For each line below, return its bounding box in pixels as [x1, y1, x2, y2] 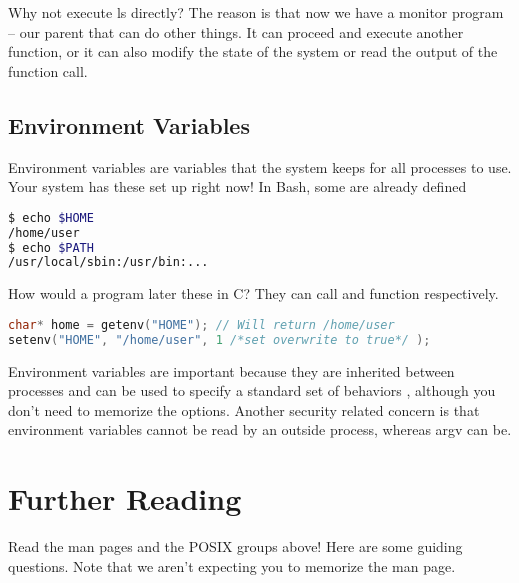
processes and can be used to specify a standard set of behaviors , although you [8, 380, 496, 401]
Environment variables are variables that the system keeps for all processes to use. [8, 156, 512, 177]
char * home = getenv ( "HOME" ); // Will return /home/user [8, 317, 395, 332]
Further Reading [8, 478, 242, 519]
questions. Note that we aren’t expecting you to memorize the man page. [8, 555, 456, 576]
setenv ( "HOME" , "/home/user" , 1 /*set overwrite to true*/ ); [8, 332, 431, 347]
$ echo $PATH [8, 240, 94, 255]
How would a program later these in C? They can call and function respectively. [8, 283, 499, 304]
